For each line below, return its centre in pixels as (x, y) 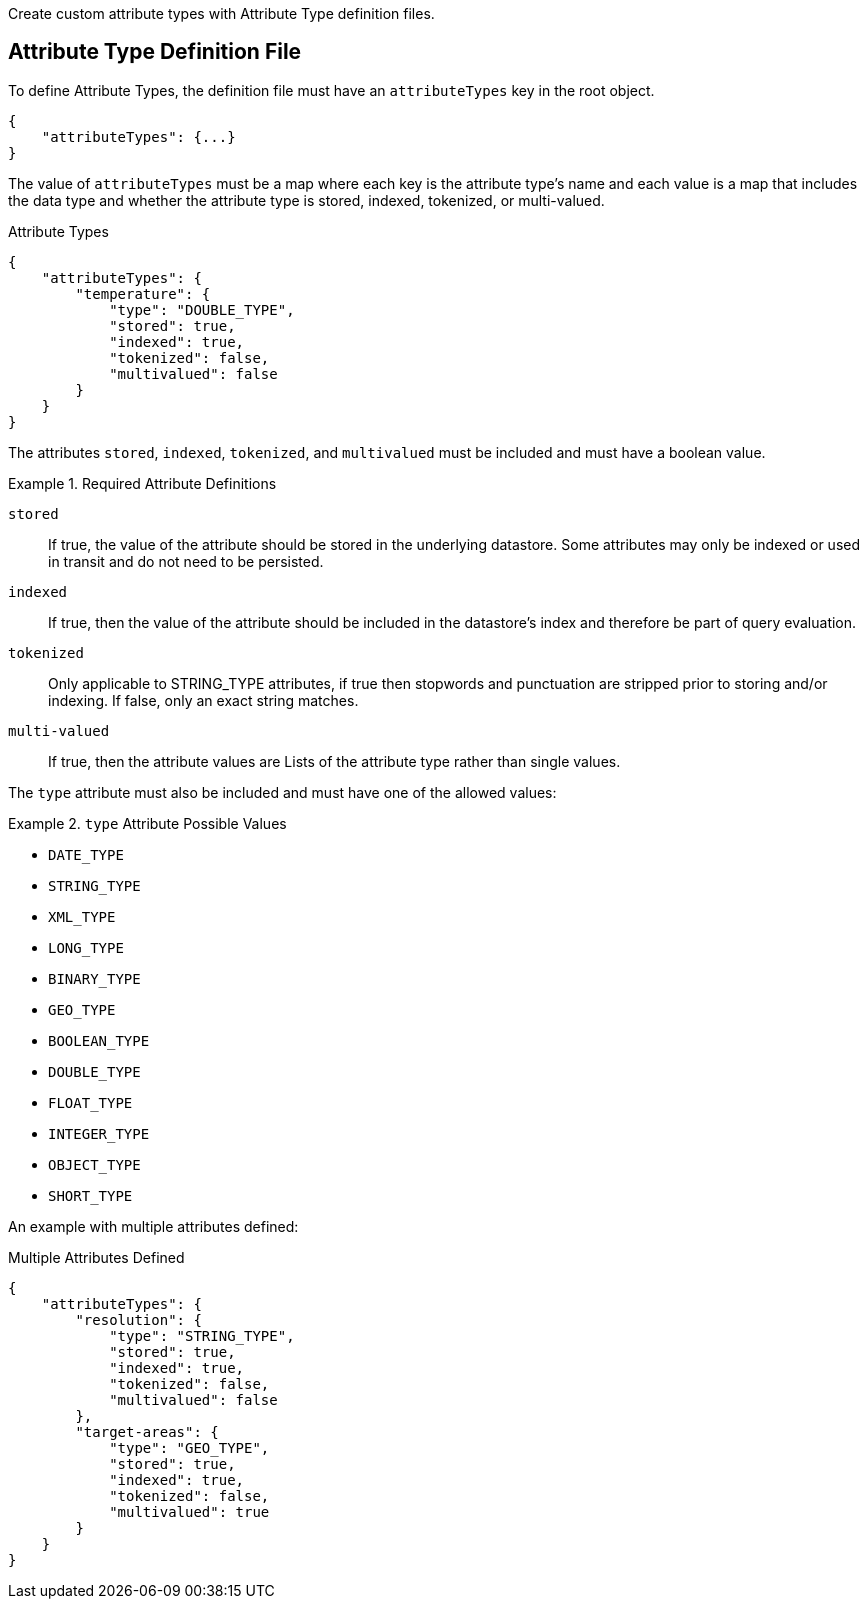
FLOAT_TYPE (90, 1102)
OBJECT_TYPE (94, 1164)
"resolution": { (138, 1319)
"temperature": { (143, 293)
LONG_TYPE (86, 947)
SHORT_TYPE (90, 1195)
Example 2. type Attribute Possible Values (147, 823)
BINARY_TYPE (94, 978)
